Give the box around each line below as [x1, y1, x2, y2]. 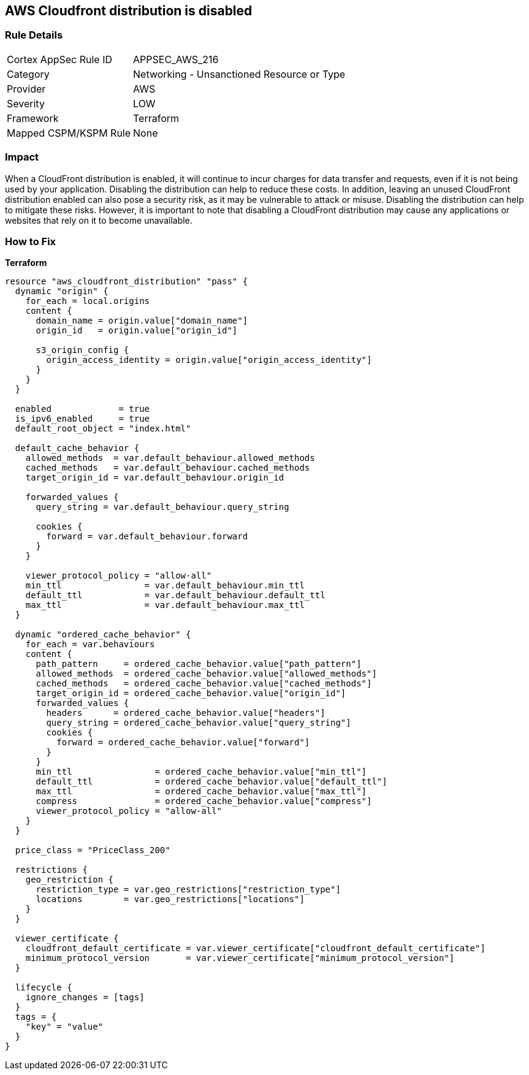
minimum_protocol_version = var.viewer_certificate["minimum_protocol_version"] [25, 953, 455, 963]
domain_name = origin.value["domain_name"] [36, 316, 248, 326]
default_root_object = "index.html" [15, 424, 191, 434]
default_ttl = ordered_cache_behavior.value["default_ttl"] [36, 777, 387, 787]
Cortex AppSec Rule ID [7, 53, 113, 66]
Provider [7, 82, 46, 95]
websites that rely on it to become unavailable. [5, 215, 192, 226]
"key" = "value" [25, 1022, 104, 1032]
